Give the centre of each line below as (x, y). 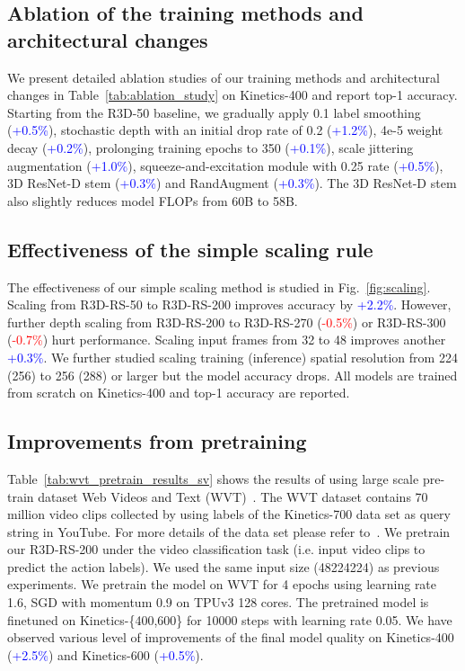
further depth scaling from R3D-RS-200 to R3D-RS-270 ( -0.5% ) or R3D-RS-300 (227, 322)
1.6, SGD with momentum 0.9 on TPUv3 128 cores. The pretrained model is (218, 602)
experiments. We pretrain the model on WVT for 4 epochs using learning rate (222, 584)
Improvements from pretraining (157, 441)
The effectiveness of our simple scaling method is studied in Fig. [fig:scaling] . (219, 286)
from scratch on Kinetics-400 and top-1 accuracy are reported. (179, 393)
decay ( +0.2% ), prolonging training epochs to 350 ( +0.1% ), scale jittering (211, 147)
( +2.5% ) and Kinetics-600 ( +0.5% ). (105, 654)
